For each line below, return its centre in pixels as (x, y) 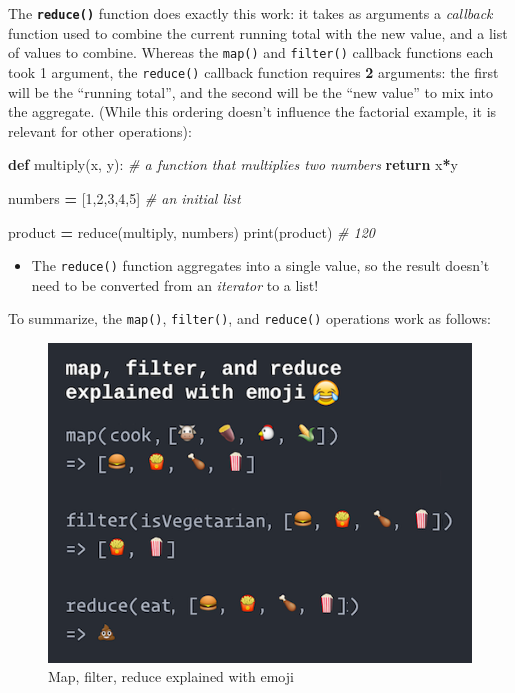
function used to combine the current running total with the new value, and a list (258, 32)
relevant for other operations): (100, 130)
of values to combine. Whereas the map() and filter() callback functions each (251, 52)
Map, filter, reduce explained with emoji (171, 676)
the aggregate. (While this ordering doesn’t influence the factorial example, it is (252, 111)
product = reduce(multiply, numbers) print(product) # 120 (191, 231)
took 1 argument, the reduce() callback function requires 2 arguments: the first (253, 71)
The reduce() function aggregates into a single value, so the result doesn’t (260, 265)
